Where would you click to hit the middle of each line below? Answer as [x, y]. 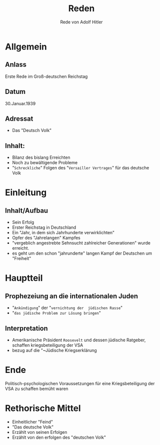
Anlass [16, 65]
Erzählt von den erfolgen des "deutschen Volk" [59, 437]
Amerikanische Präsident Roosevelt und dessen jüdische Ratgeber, [79, 340]
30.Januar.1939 [20, 103]
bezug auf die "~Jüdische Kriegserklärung [54, 350]
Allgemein [26, 46]
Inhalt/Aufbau [27, 211]
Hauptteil [24, 278]
